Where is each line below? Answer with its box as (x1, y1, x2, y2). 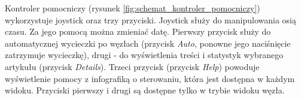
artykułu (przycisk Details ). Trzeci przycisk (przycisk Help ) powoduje (5, 60, 260, 72)
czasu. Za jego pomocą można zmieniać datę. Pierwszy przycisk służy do (5, 25, 271, 38)
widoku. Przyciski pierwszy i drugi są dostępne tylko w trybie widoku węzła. (5, 84, 285, 96)
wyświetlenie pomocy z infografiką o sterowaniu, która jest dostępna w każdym (5, 72, 295, 84)
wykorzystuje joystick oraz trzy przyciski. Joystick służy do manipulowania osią (5, 13, 296, 26)
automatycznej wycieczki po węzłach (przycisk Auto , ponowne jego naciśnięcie (5, 37, 291, 49)
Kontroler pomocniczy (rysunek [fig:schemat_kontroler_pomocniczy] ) (5, 2, 260, 14)
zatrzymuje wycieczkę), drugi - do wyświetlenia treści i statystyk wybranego (5, 49, 284, 61)
